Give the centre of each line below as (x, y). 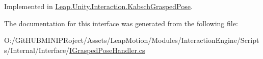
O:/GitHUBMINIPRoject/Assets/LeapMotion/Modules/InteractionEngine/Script (132, 40)
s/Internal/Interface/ (37, 50)
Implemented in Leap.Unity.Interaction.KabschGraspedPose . (98, 6)
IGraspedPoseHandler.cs (107, 50)
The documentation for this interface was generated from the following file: (121, 23)
